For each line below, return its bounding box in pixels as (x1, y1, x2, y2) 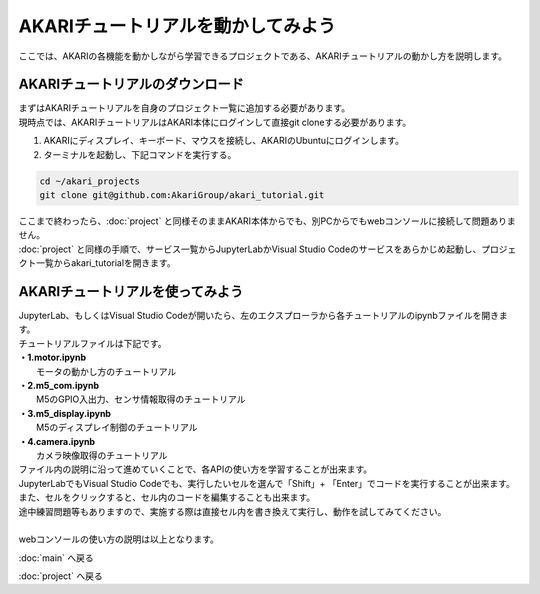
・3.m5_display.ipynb (18, 407, 112, 419)
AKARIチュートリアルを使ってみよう (18, 283, 244, 300)
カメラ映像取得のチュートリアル (36, 449, 168, 461)
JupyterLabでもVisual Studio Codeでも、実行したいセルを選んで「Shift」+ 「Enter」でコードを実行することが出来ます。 (18, 477, 515, 489)
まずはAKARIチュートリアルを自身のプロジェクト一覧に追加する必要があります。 (18, 102, 350, 114)
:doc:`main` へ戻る (18, 551, 94, 564)
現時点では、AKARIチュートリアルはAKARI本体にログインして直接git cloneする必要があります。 (18, 116, 412, 128)
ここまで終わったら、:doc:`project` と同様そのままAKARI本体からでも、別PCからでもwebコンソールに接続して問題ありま (18, 215, 517, 227)
